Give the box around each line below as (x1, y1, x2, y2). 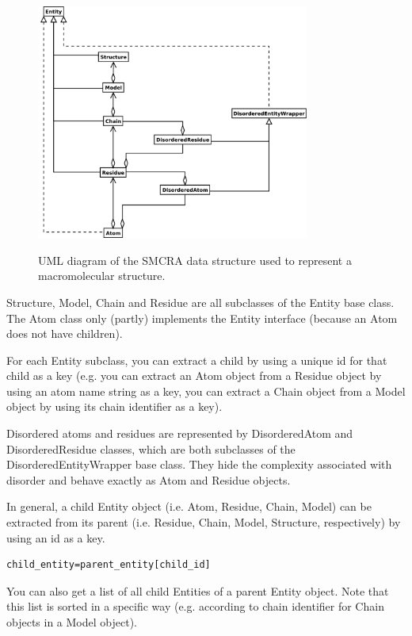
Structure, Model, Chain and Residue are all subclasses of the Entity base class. (6, 293, 395, 310)
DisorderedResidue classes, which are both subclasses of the (6, 440, 296, 457)
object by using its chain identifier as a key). (6, 398, 223, 415)
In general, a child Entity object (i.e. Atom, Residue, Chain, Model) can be (6, 498, 372, 515)
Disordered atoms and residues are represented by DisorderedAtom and (6, 425, 353, 442)
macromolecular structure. (38, 267, 166, 284)
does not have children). (6, 325, 123, 342)
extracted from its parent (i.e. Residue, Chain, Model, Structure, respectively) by (6, 514, 401, 531)
